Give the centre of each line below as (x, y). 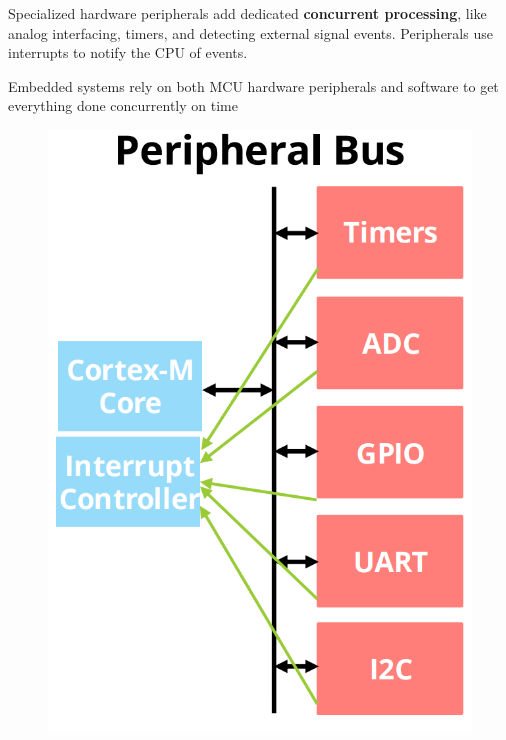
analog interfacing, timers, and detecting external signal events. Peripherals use (250, 32)
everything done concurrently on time (123, 105)
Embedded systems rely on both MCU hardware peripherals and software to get (253, 85)
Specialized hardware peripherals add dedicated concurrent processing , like (247, 13)
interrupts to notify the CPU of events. (128, 52)
